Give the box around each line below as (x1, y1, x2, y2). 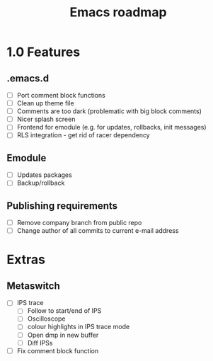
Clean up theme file (16, 99, 75, 108)
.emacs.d (6, 72, 50, 84)
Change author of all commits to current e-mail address (16, 227, 179, 235)
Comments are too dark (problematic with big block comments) (16, 107, 202, 115)
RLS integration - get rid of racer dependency (16, 131, 150, 139)
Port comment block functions (16, 91, 105, 99)
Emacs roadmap (69, 4, 167, 21)
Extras (6, 252, 45, 268)
